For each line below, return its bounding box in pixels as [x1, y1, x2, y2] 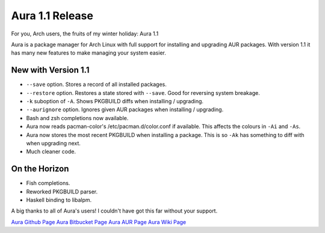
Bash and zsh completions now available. [26, 114, 129, 121]
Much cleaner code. [26, 148, 76, 156]
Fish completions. [26, 180, 70, 187]
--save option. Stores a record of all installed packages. [26, 81, 167, 88]
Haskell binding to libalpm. [26, 196, 92, 204]
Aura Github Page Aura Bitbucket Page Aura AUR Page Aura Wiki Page [11, 218, 187, 225]
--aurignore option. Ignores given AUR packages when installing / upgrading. [26, 106, 224, 113]
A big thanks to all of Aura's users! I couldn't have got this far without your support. [11, 207, 218, 214]
